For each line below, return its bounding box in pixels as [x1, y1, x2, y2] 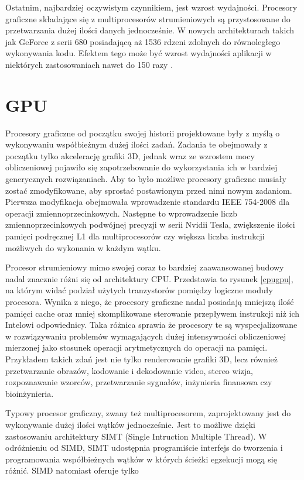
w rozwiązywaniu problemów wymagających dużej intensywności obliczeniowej [5, 330, 286, 342]
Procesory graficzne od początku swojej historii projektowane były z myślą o [5, 126, 280, 139]
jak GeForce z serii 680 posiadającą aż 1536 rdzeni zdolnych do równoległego [5, 35, 281, 47]
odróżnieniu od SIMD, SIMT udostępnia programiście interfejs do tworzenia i [5, 441, 283, 454]
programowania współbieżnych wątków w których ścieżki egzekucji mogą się [5, 452, 277, 465]
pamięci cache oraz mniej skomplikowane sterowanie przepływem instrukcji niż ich [5, 307, 300, 319]
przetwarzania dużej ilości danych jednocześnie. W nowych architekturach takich [5, 24, 295, 36]
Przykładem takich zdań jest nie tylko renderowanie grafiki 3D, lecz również [5, 352, 278, 365]
